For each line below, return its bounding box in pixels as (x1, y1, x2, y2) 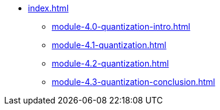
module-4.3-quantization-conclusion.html (52, 77, 215, 87)
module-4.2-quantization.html (52, 58, 169, 68)
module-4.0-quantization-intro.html (52, 21, 190, 32)
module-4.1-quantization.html (52, 40, 166, 50)
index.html (28, 3, 69, 13)
